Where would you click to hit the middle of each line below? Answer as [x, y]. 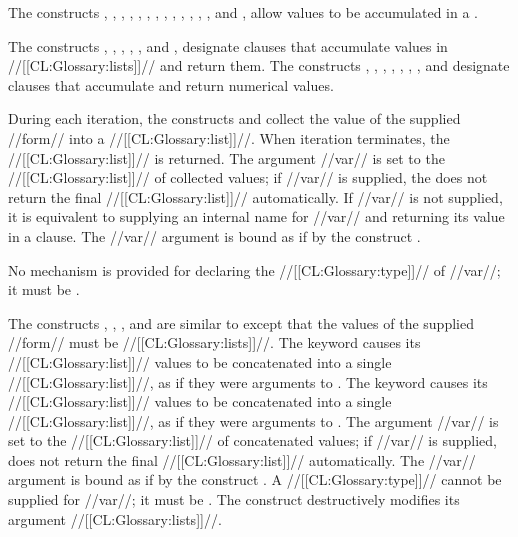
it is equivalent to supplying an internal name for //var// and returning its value [256, 216]
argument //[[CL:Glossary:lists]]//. [115, 518]
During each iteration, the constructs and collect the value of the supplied [234, 118]
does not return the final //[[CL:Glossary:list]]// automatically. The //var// [242, 459]
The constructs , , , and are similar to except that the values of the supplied [241, 322]
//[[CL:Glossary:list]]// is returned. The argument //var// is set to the [226, 157]
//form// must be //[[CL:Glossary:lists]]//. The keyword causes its [214, 342]
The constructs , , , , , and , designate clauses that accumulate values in [228, 45]
